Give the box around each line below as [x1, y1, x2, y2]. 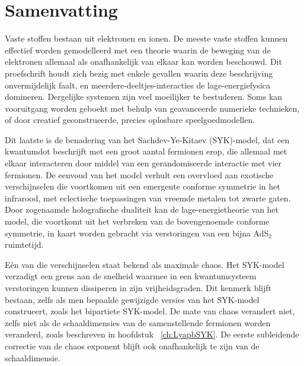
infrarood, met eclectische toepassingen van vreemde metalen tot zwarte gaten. [5, 191, 291, 204]
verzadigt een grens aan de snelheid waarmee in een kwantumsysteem [5, 270, 257, 282]
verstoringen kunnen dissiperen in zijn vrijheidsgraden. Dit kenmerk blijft [5, 282, 271, 294]
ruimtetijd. [5, 238, 44, 251]
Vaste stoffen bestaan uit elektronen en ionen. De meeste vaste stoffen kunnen [5, 32, 288, 45]
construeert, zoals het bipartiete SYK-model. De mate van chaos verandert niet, [5, 305, 295, 317]
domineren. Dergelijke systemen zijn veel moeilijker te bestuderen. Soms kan [5, 90, 283, 103]
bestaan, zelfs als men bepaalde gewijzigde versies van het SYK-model [5, 293, 260, 305]
